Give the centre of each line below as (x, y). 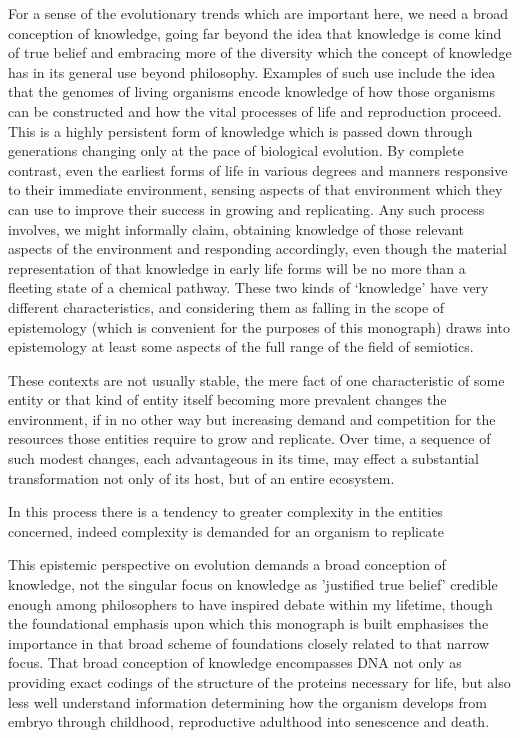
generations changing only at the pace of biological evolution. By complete (236, 150)
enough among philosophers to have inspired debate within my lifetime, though (250, 603)
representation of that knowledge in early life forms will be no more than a (237, 267)
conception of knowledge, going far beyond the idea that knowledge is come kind (255, 32)
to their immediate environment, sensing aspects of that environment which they (255, 189)
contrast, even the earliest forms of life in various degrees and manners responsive (258, 169)
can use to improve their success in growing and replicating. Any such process (246, 208)
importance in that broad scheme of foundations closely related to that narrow (249, 642)
